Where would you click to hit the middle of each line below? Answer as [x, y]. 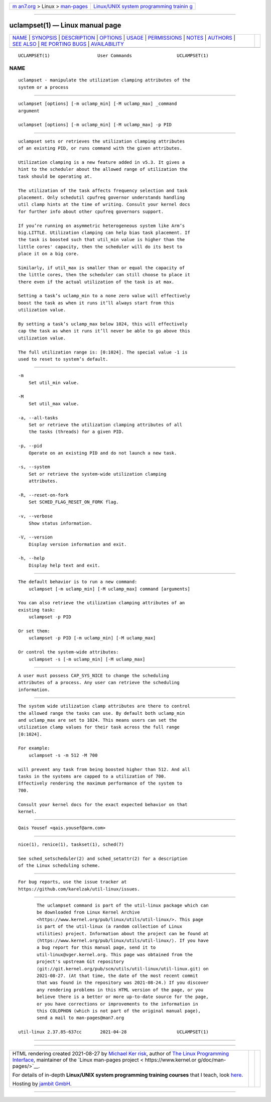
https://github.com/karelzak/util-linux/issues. [79, 889]
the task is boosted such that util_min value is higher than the [102, 240]
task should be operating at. [55, 176]
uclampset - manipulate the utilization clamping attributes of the [104, 80]
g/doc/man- [212, 1060]
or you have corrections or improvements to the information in [117, 1004]
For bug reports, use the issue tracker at [73, 882]
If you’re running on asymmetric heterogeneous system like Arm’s [102, 226]
